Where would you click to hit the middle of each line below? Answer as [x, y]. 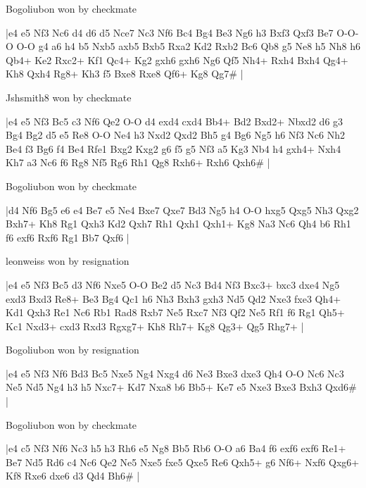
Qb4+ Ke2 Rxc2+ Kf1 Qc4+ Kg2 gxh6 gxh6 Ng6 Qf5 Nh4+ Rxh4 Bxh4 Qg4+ [177, 60]
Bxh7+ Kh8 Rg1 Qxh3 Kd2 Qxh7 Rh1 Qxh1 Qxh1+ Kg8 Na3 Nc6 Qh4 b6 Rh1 [178, 224]
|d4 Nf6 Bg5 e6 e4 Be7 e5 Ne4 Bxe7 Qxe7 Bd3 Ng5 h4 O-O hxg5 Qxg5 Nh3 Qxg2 [182, 209]
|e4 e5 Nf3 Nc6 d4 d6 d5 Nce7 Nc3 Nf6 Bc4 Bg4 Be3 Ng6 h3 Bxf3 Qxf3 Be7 [170, 32]
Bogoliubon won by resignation [72, 350]
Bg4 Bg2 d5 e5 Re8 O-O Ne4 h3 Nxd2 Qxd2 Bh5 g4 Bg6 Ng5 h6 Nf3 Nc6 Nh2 [175, 135]
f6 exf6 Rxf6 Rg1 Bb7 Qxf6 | [68, 237]
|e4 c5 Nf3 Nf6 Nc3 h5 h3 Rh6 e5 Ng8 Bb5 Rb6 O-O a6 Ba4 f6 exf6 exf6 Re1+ [176, 448]
